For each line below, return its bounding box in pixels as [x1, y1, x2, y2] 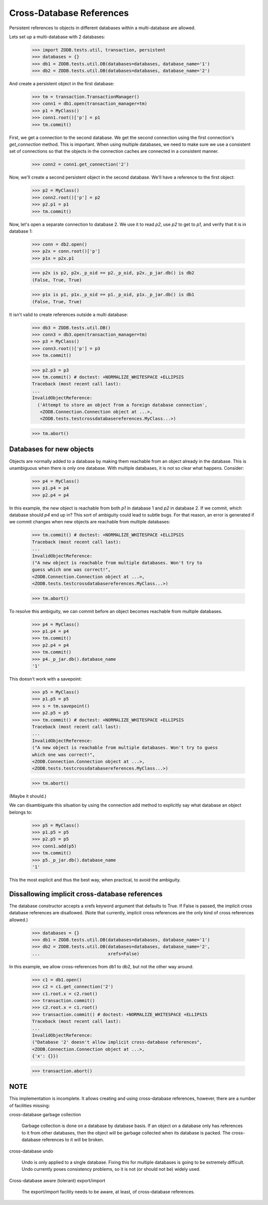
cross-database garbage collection [9, 1111, 81, 1117]
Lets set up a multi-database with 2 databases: [9, 34, 105, 40]
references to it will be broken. [42, 1137, 104, 1143]
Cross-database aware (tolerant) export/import [9, 1177, 105, 1183]
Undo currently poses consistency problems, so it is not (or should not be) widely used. [21, 1166, 201, 1172]
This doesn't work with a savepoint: [9, 676, 82, 682]
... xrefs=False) [32, 951, 140, 956]
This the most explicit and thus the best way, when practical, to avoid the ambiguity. [9, 877, 181, 883]
